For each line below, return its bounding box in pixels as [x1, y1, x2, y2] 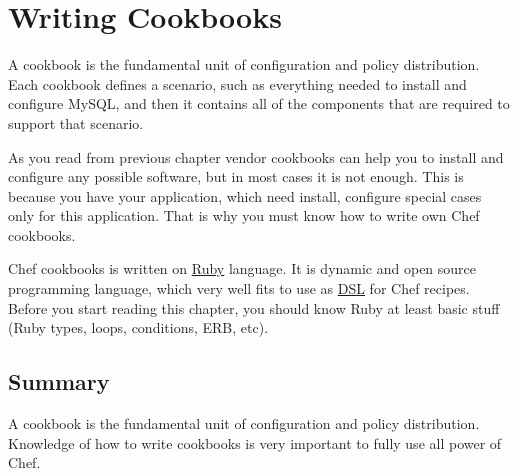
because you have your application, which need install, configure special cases [8, 185, 482, 206]
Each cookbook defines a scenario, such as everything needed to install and [8, 73, 467, 94]
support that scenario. [8, 112, 144, 133]
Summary [8, 366, 110, 397]
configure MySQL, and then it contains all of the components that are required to [8, 93, 510, 114]
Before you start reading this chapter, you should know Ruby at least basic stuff [8, 297, 500, 318]
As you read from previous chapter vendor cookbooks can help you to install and [8, 146, 504, 167]
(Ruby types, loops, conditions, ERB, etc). [8, 317, 269, 338]
